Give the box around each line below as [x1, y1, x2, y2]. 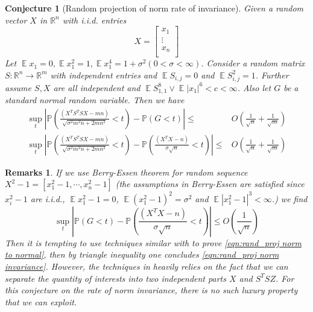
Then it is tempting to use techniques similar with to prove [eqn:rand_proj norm [5, 236, 302, 249]
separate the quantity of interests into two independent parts [5, 272, 226, 284]
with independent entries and [50, 68, 157, 81]
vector [5, 13, 27, 26]
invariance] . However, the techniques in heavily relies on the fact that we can [5, 259, 288, 272]
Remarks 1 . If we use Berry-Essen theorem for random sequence [5, 165, 248, 178]
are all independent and [53, 81, 141, 94]
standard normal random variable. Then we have [5, 94, 185, 106]
